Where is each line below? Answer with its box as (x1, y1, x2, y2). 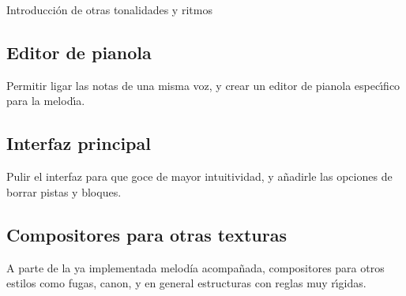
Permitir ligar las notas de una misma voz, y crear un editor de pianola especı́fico (6, 77, 400, 93)
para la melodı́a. (6, 92, 85, 109)
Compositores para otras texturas (6, 222, 287, 246)
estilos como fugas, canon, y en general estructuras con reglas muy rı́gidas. (6, 275, 367, 291)
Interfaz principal (6, 131, 151, 155)
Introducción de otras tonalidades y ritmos (6, 2, 212, 17)
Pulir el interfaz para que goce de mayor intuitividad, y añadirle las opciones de (6, 168, 393, 185)
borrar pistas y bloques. (6, 183, 122, 200)
